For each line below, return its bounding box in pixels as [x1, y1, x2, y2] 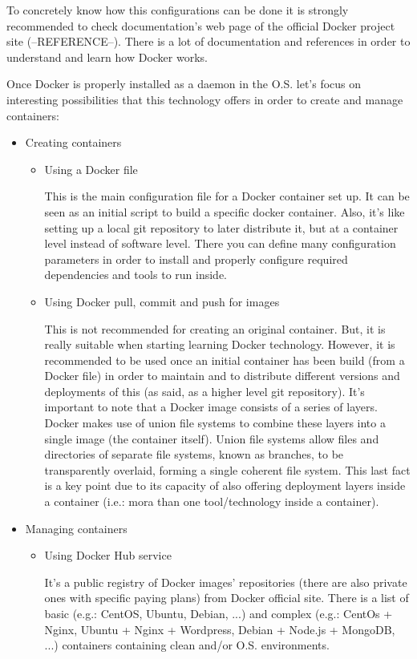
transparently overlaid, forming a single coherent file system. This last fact [44, 461, 411, 478]
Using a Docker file [44, 160, 138, 177]
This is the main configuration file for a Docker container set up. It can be [44, 188, 410, 204]
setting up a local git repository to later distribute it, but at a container [44, 219, 399, 236]
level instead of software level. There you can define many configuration [44, 235, 396, 252]
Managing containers [25, 520, 128, 536]
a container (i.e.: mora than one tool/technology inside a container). [44, 493, 379, 510]
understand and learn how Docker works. [6, 48, 208, 65]
